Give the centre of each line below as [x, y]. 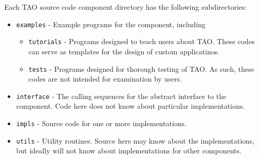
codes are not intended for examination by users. [105, 79]
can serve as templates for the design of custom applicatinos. [124, 51]
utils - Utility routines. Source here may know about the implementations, [135, 140]
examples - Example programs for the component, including [111, 24]
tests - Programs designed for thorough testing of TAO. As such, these [141, 68]
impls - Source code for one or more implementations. [101, 123]
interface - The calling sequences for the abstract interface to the [121, 96]
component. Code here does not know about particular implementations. [131, 106]
